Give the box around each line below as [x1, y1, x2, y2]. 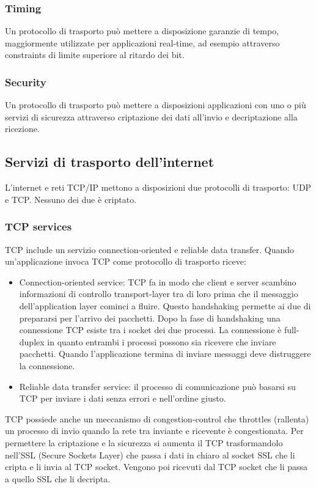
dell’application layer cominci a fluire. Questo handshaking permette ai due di [19, 299, 311, 312]
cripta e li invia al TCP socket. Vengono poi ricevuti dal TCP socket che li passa [5, 460, 308, 473]
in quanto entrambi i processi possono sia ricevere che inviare [47, 335, 276, 348]
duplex [19, 335, 45, 348]
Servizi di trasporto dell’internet [5, 152, 215, 171]
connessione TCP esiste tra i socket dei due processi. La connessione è [19, 323, 282, 336]
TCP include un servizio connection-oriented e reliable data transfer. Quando [5, 243, 295, 256]
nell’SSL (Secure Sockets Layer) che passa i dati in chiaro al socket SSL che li [5, 448, 295, 461]
